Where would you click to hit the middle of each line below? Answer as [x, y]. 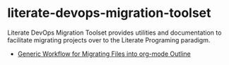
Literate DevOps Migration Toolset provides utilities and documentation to [114, 32]
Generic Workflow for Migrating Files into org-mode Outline [104, 54]
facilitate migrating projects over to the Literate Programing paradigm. [109, 40]
